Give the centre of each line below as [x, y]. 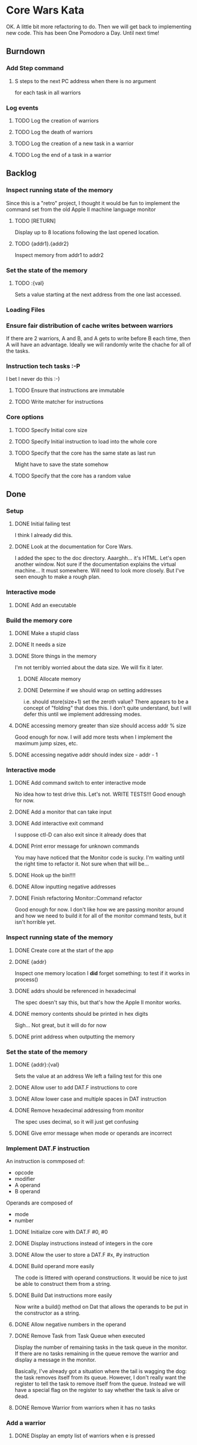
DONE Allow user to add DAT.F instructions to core [76, 1087]
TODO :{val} [29, 283]
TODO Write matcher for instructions [59, 402]
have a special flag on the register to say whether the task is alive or [97, 1390]
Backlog [21, 174]
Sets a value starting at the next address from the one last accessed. [98, 294]
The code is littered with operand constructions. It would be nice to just [101, 1278]
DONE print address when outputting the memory [75, 1036]
